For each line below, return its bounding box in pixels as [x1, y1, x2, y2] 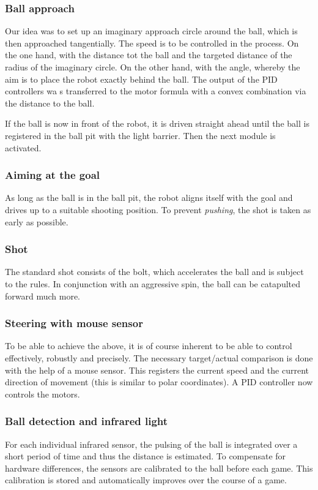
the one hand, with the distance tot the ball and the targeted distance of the [5, 48, 292, 61]
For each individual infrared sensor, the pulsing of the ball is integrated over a [5, 437, 298, 450]
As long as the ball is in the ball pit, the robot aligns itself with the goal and [5, 191, 293, 204]
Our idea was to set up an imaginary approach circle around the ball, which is [5, 24, 298, 37]
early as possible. [5, 215, 68, 228]
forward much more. [5, 289, 81, 302]
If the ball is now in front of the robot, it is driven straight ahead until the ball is [5, 117, 309, 130]
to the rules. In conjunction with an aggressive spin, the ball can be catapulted [5, 277, 301, 290]
